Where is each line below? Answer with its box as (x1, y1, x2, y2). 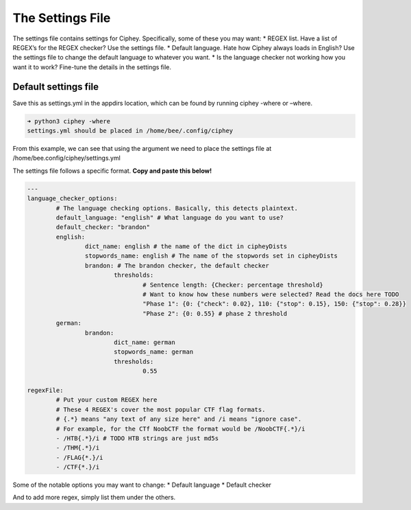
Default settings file (12, 81, 99, 93)
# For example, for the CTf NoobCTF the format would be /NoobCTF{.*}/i (55, 425, 306, 433)
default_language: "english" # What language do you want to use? (55, 213, 284, 221)
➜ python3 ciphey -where (27, 117, 111, 125)
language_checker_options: (27, 195, 118, 202)
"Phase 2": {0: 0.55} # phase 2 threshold (142, 309, 288, 317)
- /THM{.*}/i (55, 444, 100, 452)
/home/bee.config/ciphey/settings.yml (12, 154, 121, 162)
